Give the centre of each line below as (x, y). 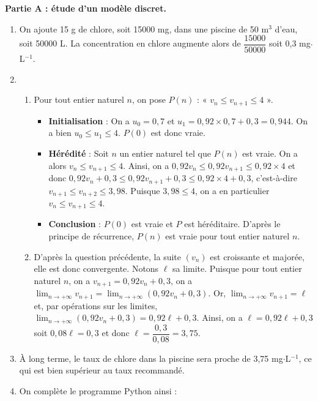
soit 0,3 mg (290, 43)
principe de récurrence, (91, 236)
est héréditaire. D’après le (232, 224)
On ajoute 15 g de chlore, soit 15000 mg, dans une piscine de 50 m (144, 28)
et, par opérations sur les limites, (96, 305)
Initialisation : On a (89, 120)
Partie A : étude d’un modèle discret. (86, 8)
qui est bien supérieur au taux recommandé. (102, 370)
